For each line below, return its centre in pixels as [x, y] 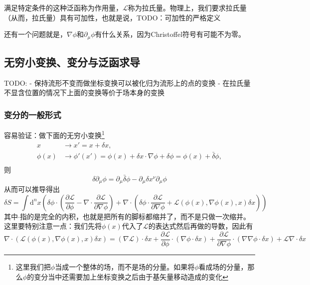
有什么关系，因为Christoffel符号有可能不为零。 [170, 34]
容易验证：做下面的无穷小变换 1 [54, 134]
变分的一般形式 [33, 114]
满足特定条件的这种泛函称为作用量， [63, 7]
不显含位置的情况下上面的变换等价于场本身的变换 [84, 92]
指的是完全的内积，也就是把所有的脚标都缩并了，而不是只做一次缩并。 [135, 216]
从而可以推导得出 [32, 189]
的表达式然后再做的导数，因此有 [201, 226]
